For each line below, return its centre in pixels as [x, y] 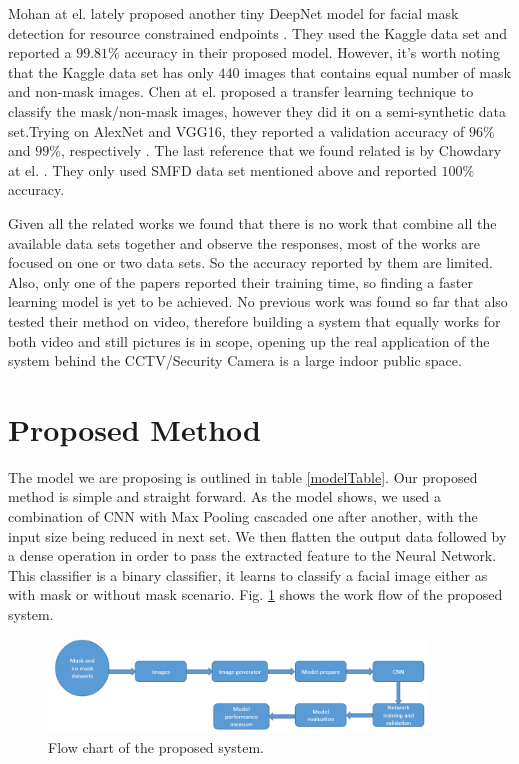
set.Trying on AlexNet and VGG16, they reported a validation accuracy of [236, 130]
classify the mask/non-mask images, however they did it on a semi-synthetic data [257, 110]
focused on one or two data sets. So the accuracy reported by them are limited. [250, 262]
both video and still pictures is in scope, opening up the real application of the [249, 340]
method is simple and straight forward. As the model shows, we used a [225, 496]
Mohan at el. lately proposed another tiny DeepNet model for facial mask [233, 13]
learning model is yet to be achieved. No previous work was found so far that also [258, 301]
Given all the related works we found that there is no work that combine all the [252, 222]
